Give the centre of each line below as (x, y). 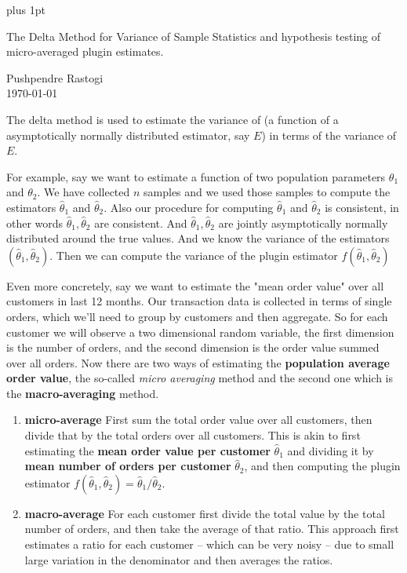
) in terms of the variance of (329, 135)
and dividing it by (331, 450)
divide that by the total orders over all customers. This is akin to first (193, 435)
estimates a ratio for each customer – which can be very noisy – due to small (209, 544)
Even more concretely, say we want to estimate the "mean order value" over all (195, 285)
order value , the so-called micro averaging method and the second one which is (200, 378)
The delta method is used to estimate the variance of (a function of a (173, 119)
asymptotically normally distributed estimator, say (128, 135)
